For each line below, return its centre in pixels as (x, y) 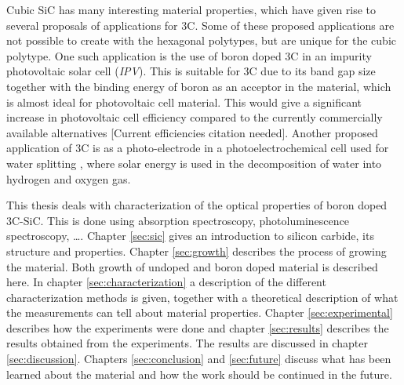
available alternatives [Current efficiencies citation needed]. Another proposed (192, 132)
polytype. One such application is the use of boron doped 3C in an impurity (189, 55)
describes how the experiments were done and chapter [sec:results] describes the (198, 327)
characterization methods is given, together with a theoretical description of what (202, 297)
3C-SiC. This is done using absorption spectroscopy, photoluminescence (178, 220)
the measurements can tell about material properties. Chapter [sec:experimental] (200, 312)
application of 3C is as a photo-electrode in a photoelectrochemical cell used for (198, 148)
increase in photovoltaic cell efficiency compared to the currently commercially (195, 117)
